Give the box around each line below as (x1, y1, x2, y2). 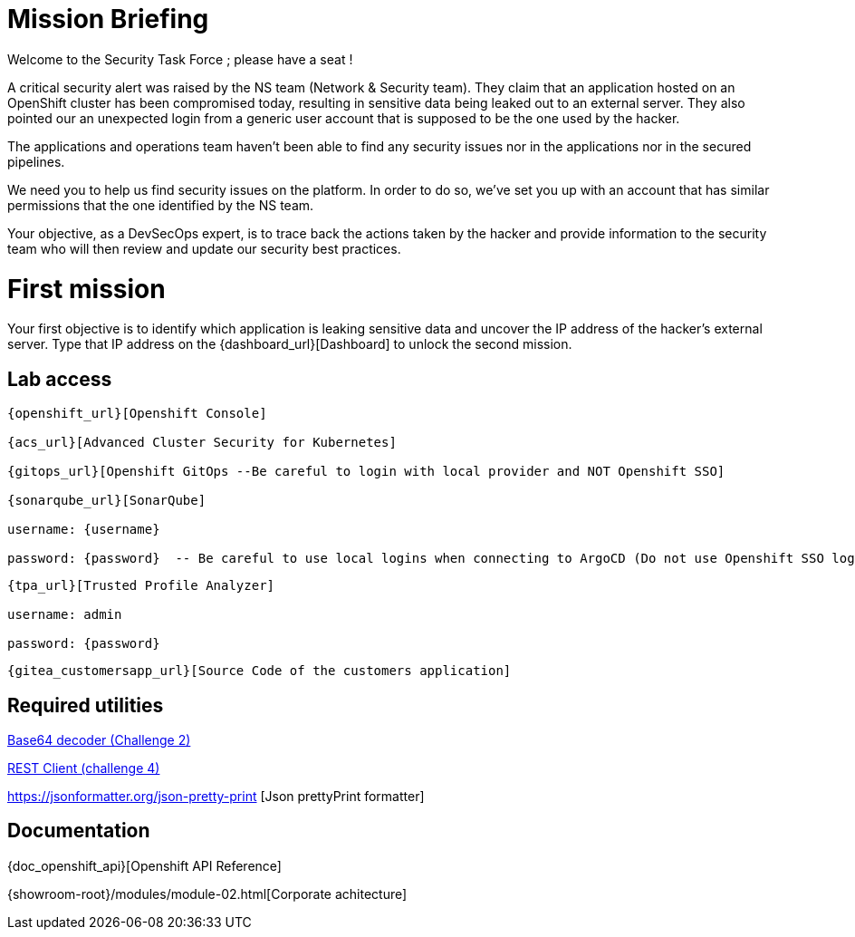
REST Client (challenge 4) (7, 759, 160, 776)
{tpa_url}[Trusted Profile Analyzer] (7, 578, 275, 594)
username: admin (7, 607, 122, 623)
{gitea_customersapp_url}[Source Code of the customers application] (7, 663, 512, 679)
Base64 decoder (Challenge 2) (7, 731, 191, 748)
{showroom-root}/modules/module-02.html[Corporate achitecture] (7, 885, 408, 902)
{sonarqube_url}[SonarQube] (7, 493, 207, 508)
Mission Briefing (7, 4, 209, 34)
